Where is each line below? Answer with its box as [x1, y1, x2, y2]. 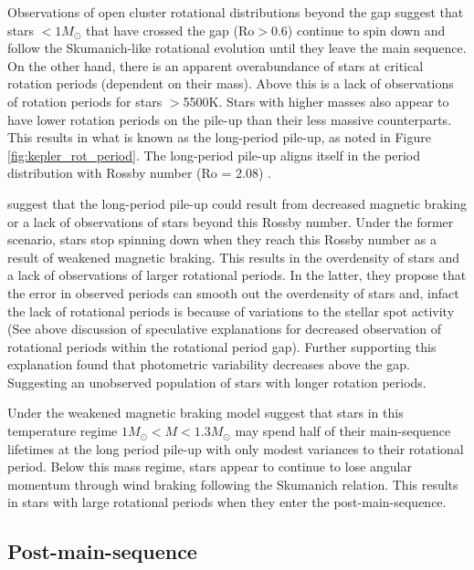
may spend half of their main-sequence [235, 421, 451, 440]
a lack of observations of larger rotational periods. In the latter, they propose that [7, 265, 467, 285]
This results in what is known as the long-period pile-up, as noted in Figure [7, 128, 431, 147]
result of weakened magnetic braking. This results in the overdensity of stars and [7, 247, 459, 266]
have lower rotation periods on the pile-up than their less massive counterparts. [7, 109, 452, 129]
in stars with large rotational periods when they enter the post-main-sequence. [7, 492, 447, 512]
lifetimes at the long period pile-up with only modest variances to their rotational [7, 439, 464, 458]
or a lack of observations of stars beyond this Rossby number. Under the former [7, 212, 454, 231]
